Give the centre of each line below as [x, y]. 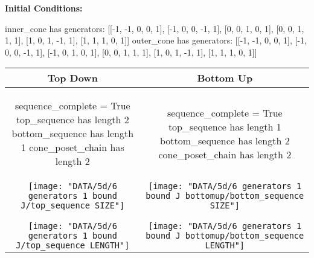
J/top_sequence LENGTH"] [73, 246]
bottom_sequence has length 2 [225, 140]
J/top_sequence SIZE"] [73, 206]
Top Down [72, 78]
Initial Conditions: [44, 8]
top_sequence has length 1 [225, 126]
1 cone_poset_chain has [72, 147]
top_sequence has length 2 [72, 120]
